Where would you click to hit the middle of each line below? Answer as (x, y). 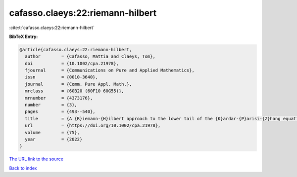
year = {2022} (54, 139)
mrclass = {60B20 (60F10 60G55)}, (74, 91)
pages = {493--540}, (60, 112)
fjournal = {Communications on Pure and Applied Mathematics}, (110, 71)
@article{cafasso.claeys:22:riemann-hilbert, (76, 50)
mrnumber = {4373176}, (59, 98)
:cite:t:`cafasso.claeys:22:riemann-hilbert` (52, 28)
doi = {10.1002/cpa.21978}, (72, 63)
